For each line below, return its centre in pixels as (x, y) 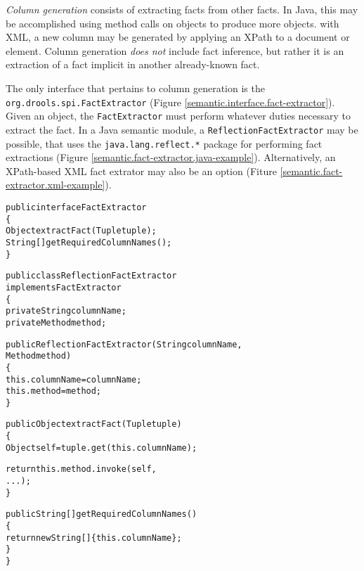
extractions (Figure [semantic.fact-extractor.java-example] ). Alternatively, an (171, 157)
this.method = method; (54, 391)
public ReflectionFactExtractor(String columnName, (124, 344)
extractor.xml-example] (56, 185)
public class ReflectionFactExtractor (91, 276)
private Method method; (56, 322)
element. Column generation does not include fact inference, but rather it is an (175, 50)
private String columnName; (66, 311)
